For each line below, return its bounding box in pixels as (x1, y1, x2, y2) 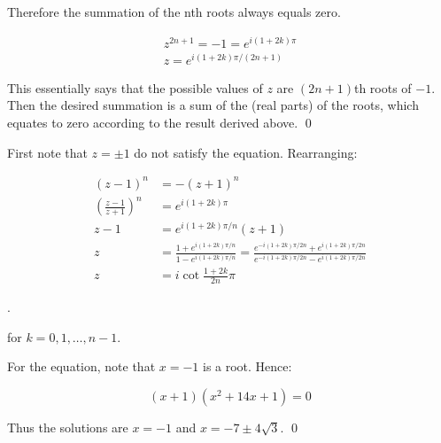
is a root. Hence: (203, 357, 292, 376)
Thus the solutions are (7, 417, 128, 436)
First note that (7, 143, 88, 161)
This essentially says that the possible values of (7, 78, 263, 97)
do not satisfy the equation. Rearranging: (134, 143, 358, 161)
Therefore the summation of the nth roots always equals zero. (7, 3, 341, 20)
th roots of (353, 78, 412, 97)
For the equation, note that (7, 357, 156, 376)
